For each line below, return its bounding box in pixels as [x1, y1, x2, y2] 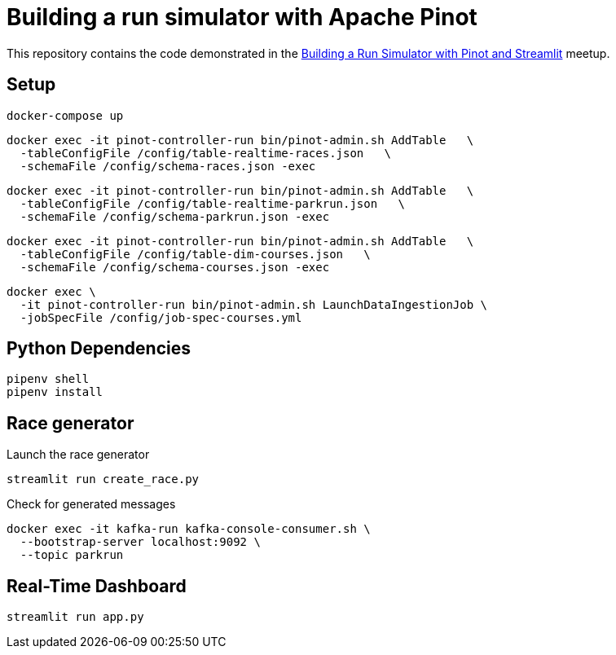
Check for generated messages [7, 497, 176, 512]
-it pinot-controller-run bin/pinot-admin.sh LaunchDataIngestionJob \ [20, 297, 488, 311]
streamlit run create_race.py [7, 473, 200, 486]
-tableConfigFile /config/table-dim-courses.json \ [20, 247, 371, 261]
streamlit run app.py [7, 610, 144, 624]
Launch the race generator [7, 447, 150, 462]
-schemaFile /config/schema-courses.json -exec [20, 260, 330, 274]
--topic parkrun [20, 548, 124, 562]
